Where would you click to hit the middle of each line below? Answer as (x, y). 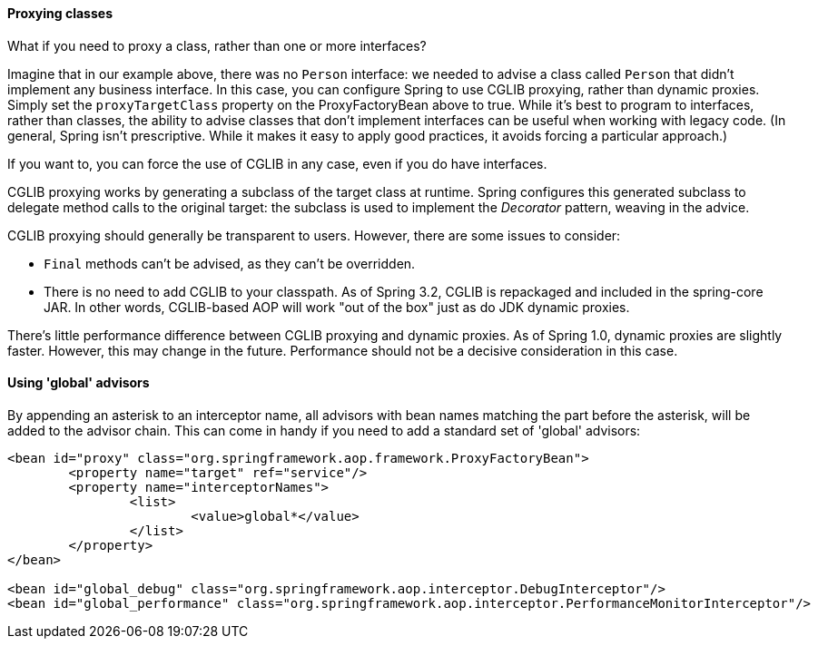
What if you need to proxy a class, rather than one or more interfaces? (217, 45)
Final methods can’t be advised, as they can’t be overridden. (230, 263)
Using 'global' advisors (79, 383)
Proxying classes (60, 13)
